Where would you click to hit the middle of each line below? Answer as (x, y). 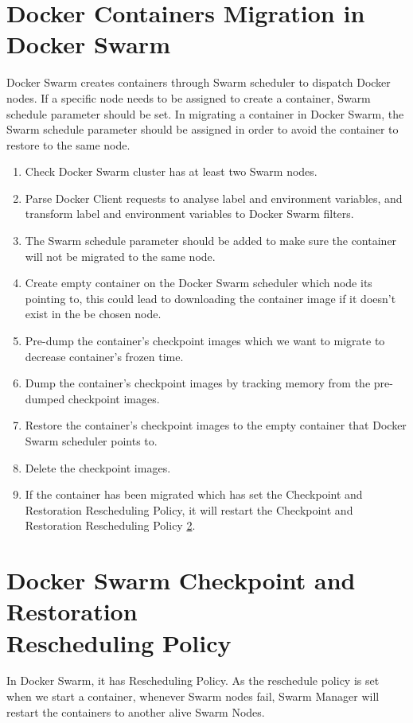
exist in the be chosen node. (93, 314)
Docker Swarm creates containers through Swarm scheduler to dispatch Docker (199, 82)
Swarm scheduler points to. (91, 441)
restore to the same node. (68, 144)
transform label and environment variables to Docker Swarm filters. (189, 214)
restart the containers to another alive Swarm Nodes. (136, 711)
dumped (45, 398)
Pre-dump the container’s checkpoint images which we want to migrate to (205, 341)
